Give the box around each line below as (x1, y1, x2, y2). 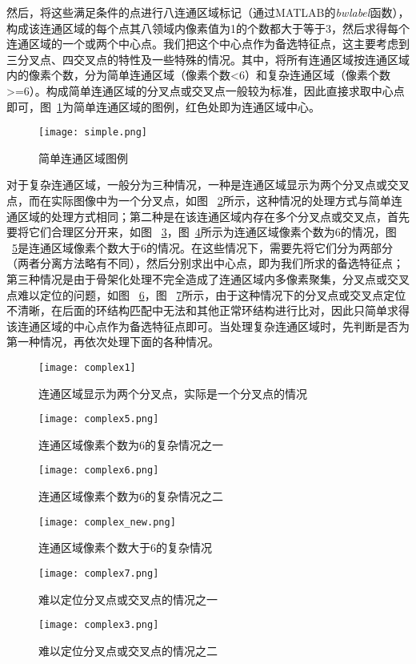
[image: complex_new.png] (38, 516, 176, 528)
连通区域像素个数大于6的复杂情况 (38, 539, 212, 556)
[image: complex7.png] (38, 567, 159, 579)
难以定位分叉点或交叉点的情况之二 (38, 642, 218, 658)
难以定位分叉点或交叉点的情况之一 (38, 590, 218, 607)
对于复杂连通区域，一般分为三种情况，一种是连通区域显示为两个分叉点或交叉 (6, 176, 410, 193)
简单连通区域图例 (38, 149, 128, 166)
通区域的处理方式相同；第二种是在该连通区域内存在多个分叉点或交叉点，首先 (6, 207, 410, 224)
